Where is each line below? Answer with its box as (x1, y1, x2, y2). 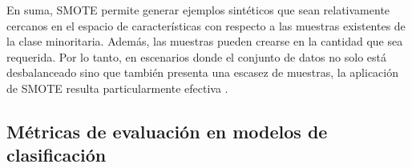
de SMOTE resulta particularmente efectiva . (6, 79, 228, 96)
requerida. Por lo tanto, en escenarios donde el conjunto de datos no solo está (6, 48, 386, 65)
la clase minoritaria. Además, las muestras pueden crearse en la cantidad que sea (6, 33, 403, 50)
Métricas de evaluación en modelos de (6, 118, 328, 143)
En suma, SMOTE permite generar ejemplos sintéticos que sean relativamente (6, 2, 390, 18)
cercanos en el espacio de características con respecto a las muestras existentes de (6, 17, 406, 34)
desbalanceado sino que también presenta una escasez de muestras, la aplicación (6, 64, 399, 81)
